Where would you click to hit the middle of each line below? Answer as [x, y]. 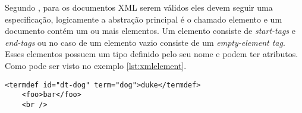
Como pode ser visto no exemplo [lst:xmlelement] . [96, 65]
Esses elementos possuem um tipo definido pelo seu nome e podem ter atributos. [152, 54]
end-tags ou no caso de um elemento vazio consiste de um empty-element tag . [145, 42]
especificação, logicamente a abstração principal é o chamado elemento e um [144, 19]
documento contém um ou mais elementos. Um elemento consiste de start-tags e [150, 31]
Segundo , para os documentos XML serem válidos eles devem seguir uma [139, 7]
